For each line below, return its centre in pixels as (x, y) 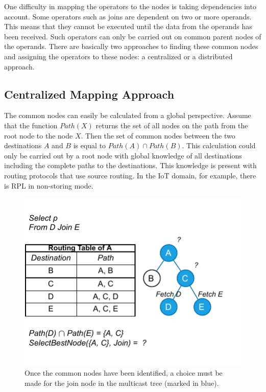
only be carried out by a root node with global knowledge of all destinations (123, 155)
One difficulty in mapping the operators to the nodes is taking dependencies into (130, 6)
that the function (31, 125)
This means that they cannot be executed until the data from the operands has (128, 26)
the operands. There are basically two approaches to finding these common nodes (131, 46)
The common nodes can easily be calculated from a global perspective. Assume (128, 115)
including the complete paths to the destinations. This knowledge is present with (130, 165)
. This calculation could (219, 145)
